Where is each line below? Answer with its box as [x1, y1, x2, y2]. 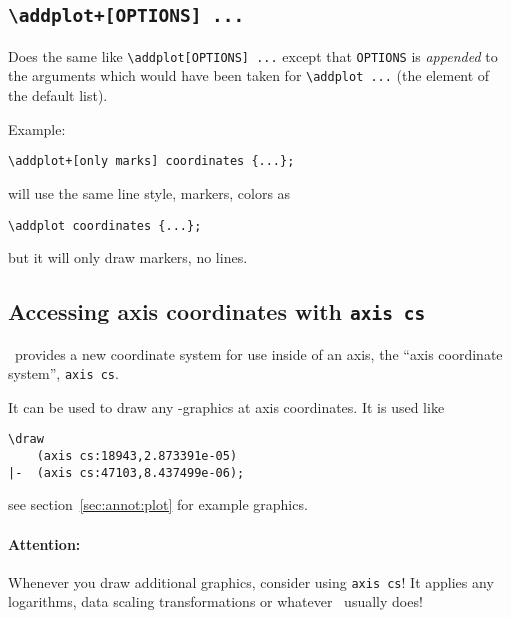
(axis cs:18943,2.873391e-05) [36, 449, 238, 464]
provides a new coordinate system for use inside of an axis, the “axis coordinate [14, 343, 503, 364]
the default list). [8, 85, 108, 106]
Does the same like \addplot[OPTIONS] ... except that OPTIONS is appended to [8, 45, 498, 66]
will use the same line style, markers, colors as [8, 182, 291, 203]
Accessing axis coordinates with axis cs [8, 296, 426, 327]
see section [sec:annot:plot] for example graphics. [8, 494, 308, 515]
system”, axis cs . [8, 363, 119, 384]
